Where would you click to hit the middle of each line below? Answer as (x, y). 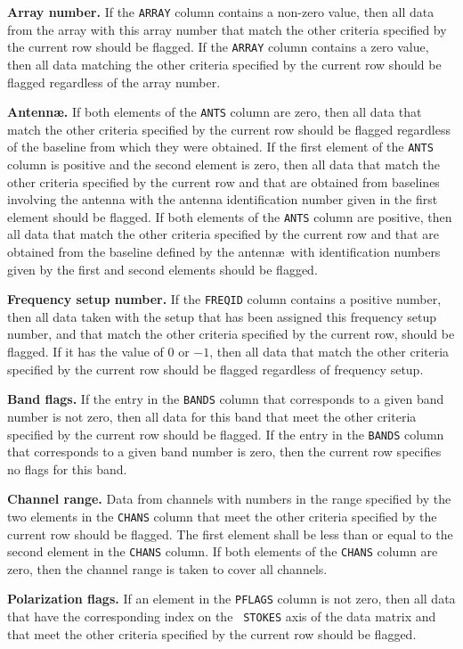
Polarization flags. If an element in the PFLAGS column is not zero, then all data (231, 599)
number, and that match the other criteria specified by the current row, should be (231, 334)
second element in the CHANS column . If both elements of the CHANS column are (223, 551)
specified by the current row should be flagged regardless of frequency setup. (215, 369)
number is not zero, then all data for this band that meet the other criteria (212, 416)
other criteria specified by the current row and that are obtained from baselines (223, 181)
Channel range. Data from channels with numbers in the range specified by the (229, 499)
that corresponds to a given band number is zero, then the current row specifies (224, 452)
